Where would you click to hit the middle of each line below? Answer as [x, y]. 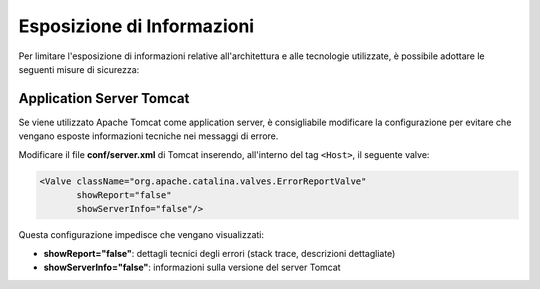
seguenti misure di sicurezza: [79, 69]
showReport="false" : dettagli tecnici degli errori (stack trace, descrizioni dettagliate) [219, 253]
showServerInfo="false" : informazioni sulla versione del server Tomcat [192, 267]
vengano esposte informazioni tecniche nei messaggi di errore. [148, 136]
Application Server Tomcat [104, 98]
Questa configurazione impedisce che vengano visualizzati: [141, 235]
